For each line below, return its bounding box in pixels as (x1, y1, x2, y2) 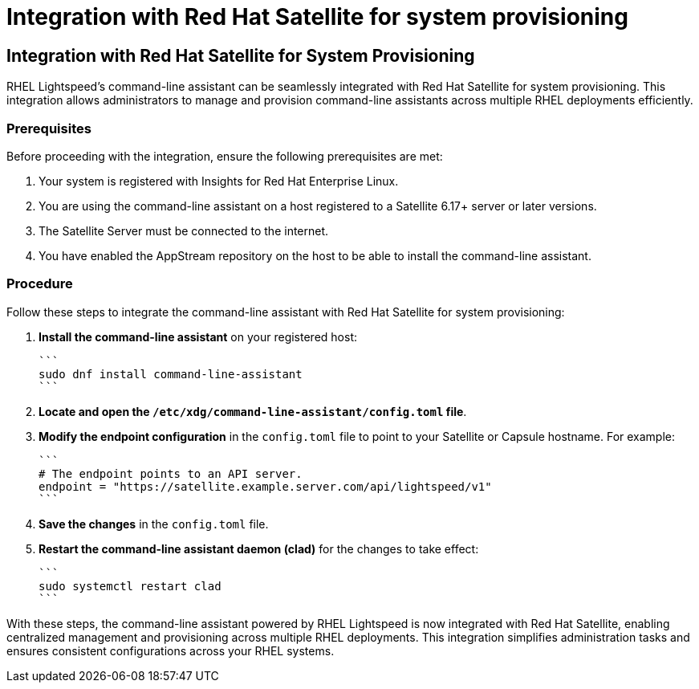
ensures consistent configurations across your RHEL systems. (6, 643, 335, 658)
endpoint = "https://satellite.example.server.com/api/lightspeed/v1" (39, 479, 492, 493)
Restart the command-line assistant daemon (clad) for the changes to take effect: (39, 541, 479, 556)
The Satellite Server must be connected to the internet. (39, 223, 329, 238)
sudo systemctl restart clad (39, 579, 221, 593)
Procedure (6, 275, 73, 292)
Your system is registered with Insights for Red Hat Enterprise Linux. (39, 173, 399, 188)
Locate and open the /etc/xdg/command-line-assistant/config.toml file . (39, 404, 467, 418)
